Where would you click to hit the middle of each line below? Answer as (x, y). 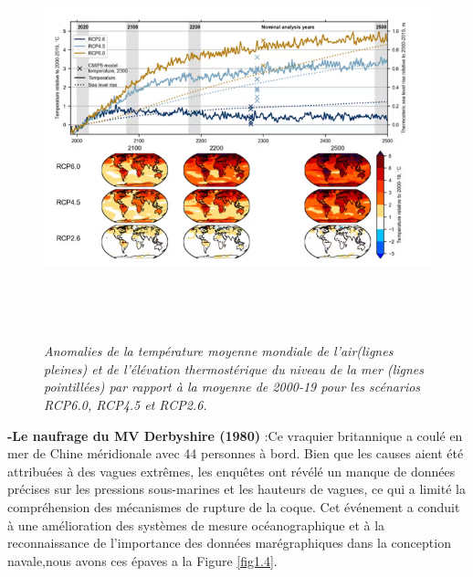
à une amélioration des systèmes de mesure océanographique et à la (196, 525)
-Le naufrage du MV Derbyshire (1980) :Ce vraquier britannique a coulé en (235, 435)
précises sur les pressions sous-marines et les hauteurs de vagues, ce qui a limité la (236, 489)
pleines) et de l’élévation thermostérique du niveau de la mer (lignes (234, 368)
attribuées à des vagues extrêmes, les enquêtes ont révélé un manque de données (231, 471)
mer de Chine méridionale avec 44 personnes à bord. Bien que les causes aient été (236, 453)
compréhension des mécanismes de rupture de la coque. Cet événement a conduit (234, 506)
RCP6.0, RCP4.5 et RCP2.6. (126, 404)
